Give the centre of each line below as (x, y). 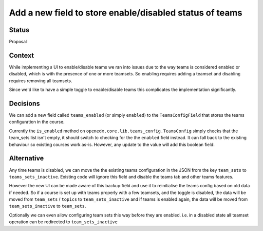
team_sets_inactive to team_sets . (47, 206)
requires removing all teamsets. (41, 81)
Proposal (18, 42)
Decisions (24, 103)
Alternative (26, 158)
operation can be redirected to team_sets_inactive (63, 222)
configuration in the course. (37, 122)
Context (21, 55)
